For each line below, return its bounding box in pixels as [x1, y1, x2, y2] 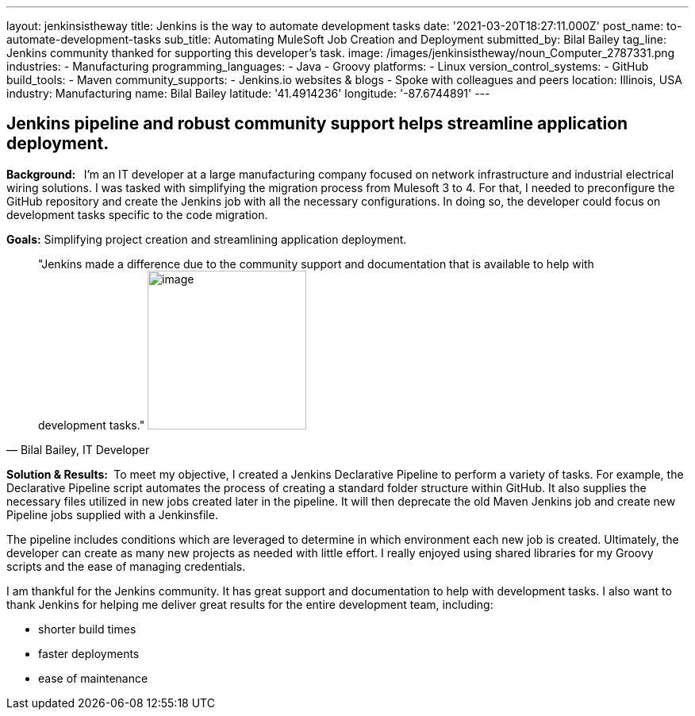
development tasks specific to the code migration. [6, 207, 268, 221]
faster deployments [38, 646, 140, 660]
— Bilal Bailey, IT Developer [6, 442, 150, 456]
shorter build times [38, 622, 136, 636]
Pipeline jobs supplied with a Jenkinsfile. [6, 507, 218, 522]
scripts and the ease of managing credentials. [6, 559, 246, 573]
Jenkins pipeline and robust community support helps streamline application [6, 114, 628, 134]
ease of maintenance [38, 671, 148, 685]
